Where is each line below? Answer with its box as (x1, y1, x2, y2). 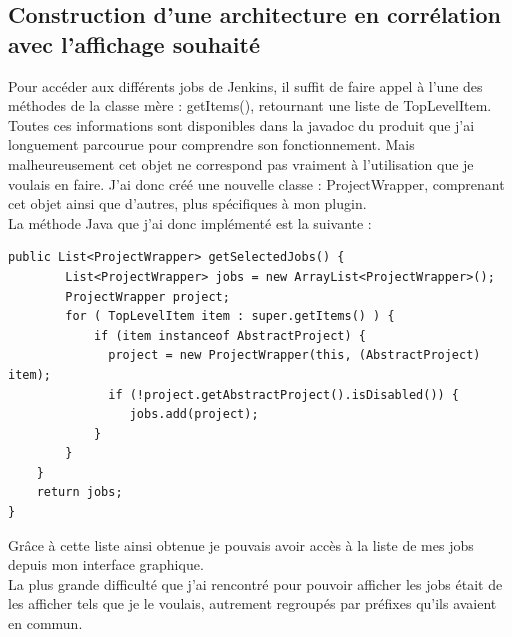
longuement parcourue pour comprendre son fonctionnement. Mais (8, 134, 415, 155)
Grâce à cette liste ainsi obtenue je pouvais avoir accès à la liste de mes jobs (8, 534, 474, 555)
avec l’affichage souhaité (8, 28, 260, 59)
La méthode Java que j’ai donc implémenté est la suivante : (8, 212, 372, 233)
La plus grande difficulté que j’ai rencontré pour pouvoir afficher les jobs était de (8, 573, 503, 594)
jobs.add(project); (129, 407, 259, 422)
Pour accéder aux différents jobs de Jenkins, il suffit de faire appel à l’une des (8, 75, 483, 96)
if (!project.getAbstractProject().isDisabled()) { (108, 387, 460, 402)
